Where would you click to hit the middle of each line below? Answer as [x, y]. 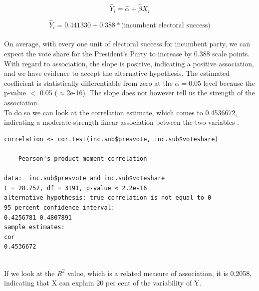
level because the [229, 83]
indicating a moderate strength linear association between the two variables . [122, 122]
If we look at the [29, 273]
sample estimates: [34, 227]
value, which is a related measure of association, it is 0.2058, [160, 273]
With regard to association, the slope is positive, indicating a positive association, [129, 63]
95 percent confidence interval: [59, 207]
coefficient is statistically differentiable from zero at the [88, 83]
